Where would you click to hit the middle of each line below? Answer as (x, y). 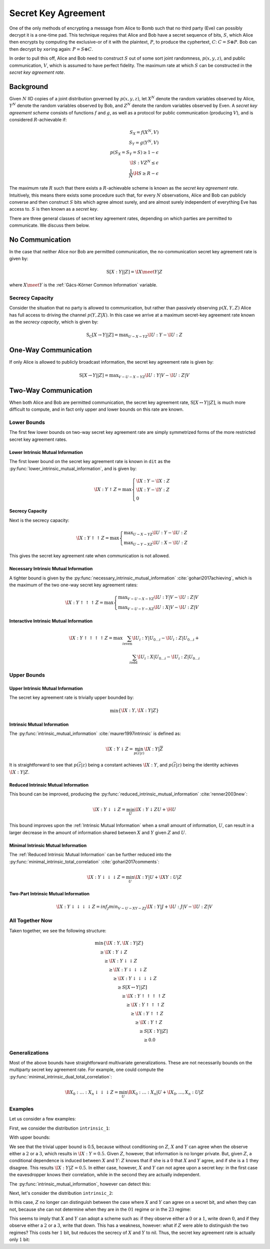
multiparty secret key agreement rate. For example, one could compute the (86, 1070)
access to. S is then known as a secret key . (54, 209)
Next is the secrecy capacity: (39, 520)
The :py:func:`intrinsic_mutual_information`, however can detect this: (80, 1184)
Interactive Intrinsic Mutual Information (51, 621)
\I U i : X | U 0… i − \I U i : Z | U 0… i (168, 658)
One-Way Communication (50, 350)
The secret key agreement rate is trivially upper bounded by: (72, 698)
